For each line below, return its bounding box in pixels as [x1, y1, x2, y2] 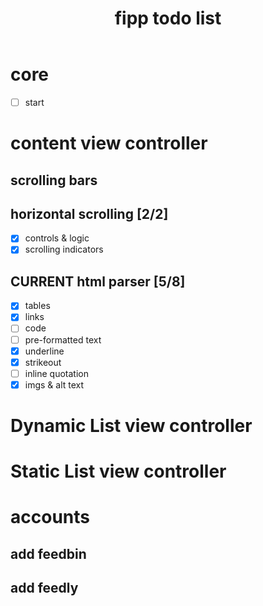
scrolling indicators [24, 243, 104, 256]
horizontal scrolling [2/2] [10, 205, 169, 222]
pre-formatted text [24, 333, 102, 346]
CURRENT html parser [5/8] [10, 273, 186, 290]
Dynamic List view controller [10, 415, 253, 437]
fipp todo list [114, 7, 222, 30]
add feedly [10, 580, 79, 597]
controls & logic [24, 232, 90, 244]
